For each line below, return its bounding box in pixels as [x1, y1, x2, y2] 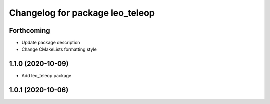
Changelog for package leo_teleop [9, 7, 155, 18]
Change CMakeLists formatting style [21, 46, 97, 52]
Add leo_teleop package [21, 73, 72, 79]
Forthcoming [9, 26, 50, 35]
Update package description [21, 40, 80, 46]
